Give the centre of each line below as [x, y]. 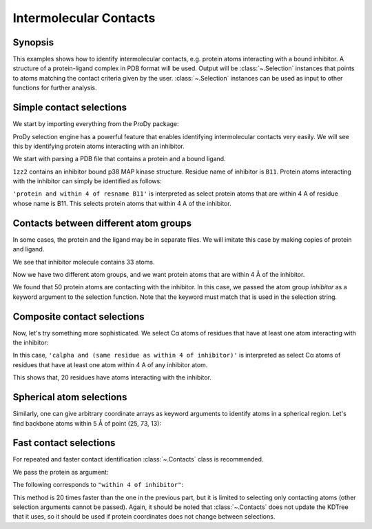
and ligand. [29, 249]
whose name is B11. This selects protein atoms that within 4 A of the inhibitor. [122, 203]
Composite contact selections [79, 317]
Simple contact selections [70, 108]
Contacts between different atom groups [102, 223]
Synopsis [33, 42]
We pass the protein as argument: [61, 472]
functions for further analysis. [55, 88]
